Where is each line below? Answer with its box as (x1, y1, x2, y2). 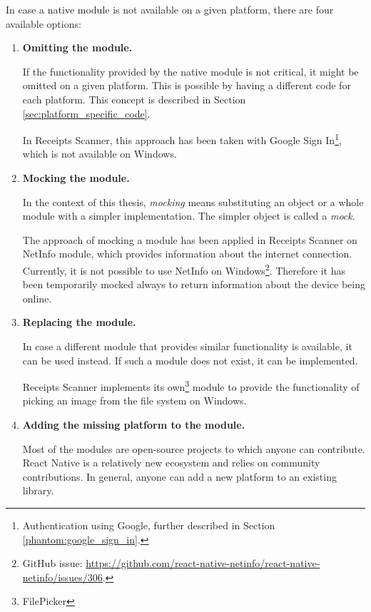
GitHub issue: (22, 556, 83, 571)
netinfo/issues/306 (22, 569, 103, 584)
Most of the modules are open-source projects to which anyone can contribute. (22, 441, 365, 456)
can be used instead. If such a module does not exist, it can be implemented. (22, 352, 358, 367)
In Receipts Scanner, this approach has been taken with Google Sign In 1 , (22, 131, 342, 147)
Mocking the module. (22, 170, 130, 185)
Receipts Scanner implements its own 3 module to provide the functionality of (22, 377, 360, 394)
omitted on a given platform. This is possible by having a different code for (22, 78, 351, 93)
